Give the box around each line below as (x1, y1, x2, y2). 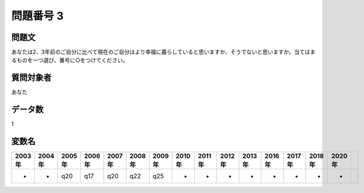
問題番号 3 (11, 9, 64, 22)
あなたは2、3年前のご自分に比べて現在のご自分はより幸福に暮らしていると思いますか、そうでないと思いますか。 (11, 49, 295, 56)
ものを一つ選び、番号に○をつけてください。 (16, 56, 128, 64)
